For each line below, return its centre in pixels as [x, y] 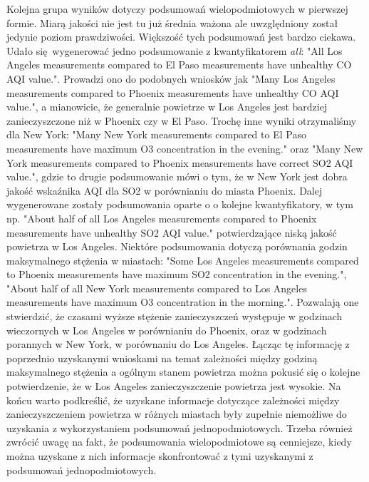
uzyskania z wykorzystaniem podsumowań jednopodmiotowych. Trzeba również [180, 427]
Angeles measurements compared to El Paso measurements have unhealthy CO [179, 65]
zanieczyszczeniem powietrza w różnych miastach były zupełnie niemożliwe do [177, 414]
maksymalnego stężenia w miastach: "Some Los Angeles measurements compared [183, 260]
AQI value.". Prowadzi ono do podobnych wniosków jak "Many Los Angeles [171, 78]
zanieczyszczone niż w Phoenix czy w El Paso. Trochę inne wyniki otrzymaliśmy [182, 120]
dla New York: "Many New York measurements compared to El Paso [156, 134]
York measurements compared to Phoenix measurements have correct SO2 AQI [180, 162]
